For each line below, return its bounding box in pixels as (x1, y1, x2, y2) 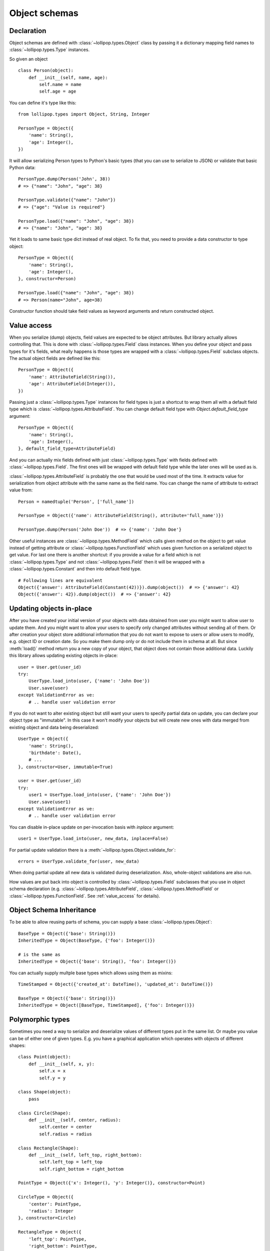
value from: (9, 487, 33, 493)
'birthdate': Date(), (28, 750, 82, 756)
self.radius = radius (39, 1131, 92, 1137)
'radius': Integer (28, 1208, 74, 1214)
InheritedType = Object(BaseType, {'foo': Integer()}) (18, 938, 155, 943)
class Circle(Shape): (18, 1110, 71, 1116)
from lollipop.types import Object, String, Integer (18, 112, 150, 117)
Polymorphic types (9, 1015, 70, 1024)
